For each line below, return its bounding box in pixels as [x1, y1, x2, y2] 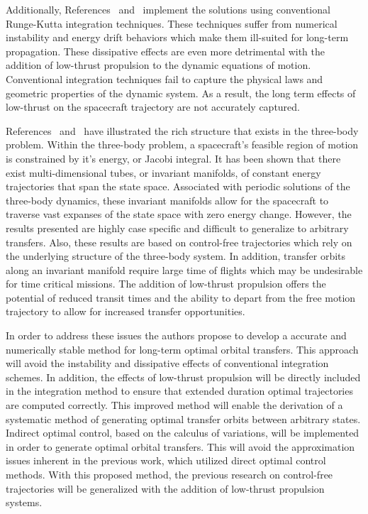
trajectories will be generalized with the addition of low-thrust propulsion [6, 481, 325, 496]
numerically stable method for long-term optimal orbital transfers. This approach [6, 341, 359, 356]
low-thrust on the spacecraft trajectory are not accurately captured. [6, 99, 300, 114]
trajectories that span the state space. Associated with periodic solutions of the [6, 179, 350, 194]
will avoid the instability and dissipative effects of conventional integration [6, 356, 329, 371]
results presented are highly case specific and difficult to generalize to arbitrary [6, 220, 349, 235]
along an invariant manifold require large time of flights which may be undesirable [6, 262, 363, 277]
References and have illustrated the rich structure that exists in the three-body [6, 123, 359, 138]
